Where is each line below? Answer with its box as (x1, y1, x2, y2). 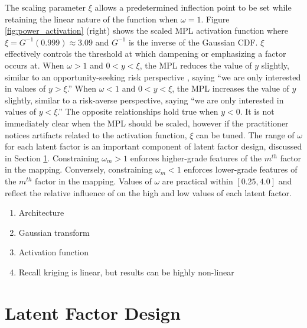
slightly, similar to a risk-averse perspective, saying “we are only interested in (5, 93, 284, 106)
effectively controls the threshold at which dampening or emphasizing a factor (5, 47, 286, 60)
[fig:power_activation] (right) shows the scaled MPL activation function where (5, 24, 288, 37)
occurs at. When (5, 59, 64, 71)
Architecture (18, 206, 64, 219)
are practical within (162, 174, 233, 187)
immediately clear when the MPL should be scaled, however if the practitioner (5, 116, 289, 129)
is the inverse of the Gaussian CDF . (128, 35, 258, 48)
